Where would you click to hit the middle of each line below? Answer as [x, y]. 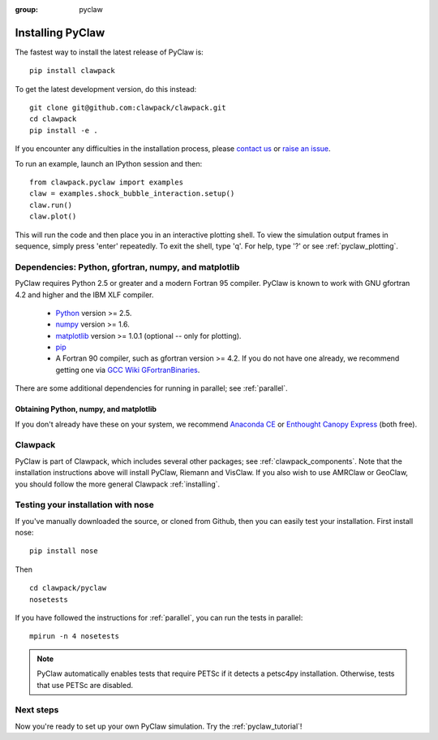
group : [27, 9]
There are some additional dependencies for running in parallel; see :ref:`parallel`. [151, 388]
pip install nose [64, 551]
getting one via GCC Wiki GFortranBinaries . [128, 370]
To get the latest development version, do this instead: [106, 89]
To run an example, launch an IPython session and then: [109, 163]
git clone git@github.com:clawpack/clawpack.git [128, 108]
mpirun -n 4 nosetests [75, 636]
